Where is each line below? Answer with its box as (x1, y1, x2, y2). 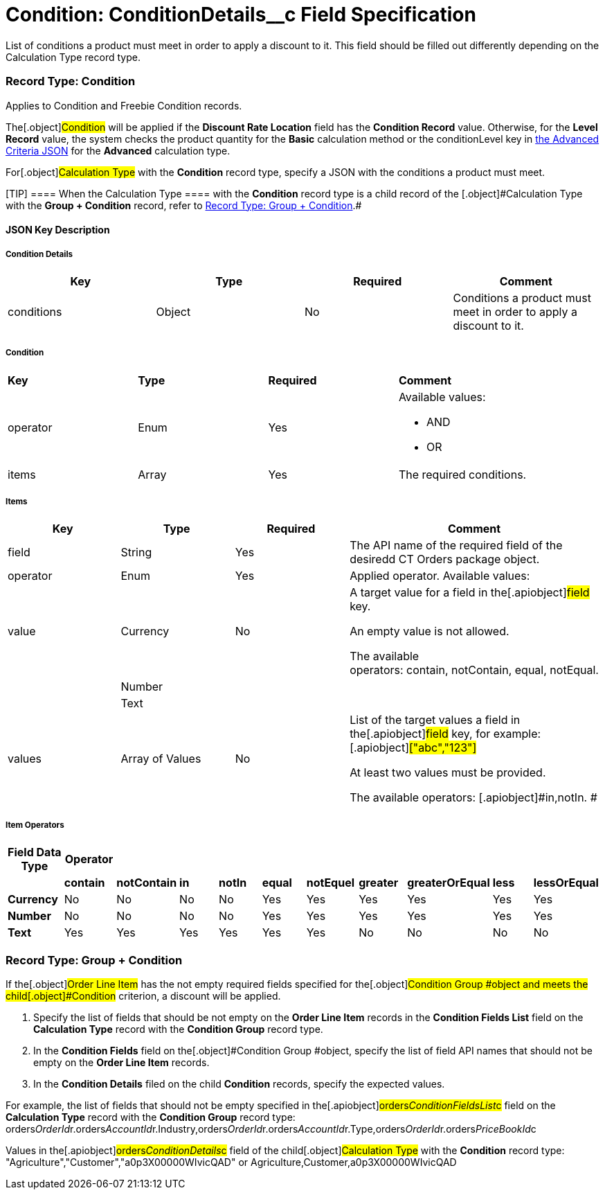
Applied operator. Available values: (350, 569, 530, 583)
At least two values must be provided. (350, 765, 546, 780)
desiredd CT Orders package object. (350, 552, 540, 567)
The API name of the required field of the (350, 538, 563, 553)
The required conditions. (398, 467, 527, 481)
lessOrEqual (533, 876, 599, 890)
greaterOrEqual (407, 876, 490, 890)
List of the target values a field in (350, 713, 521, 727)
